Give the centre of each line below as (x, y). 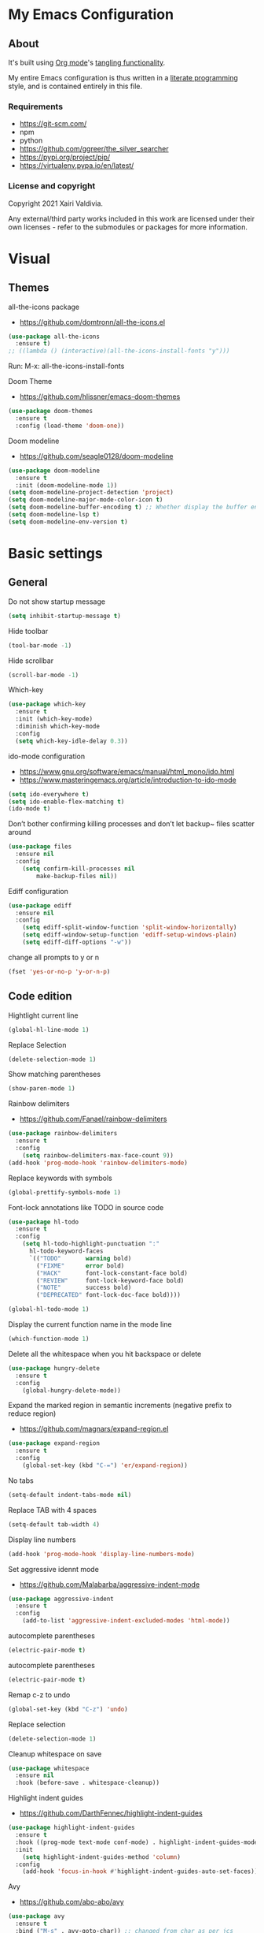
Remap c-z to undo (39, 1695)
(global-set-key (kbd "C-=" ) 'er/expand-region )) (105, 1466)
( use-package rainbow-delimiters (63, 1134)
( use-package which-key (47, 704)
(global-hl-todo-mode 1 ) (49, 1309)
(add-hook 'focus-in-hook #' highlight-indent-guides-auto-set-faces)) (140, 1872)
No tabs (21, 1480)
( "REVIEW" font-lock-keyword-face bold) (110, 1280)
